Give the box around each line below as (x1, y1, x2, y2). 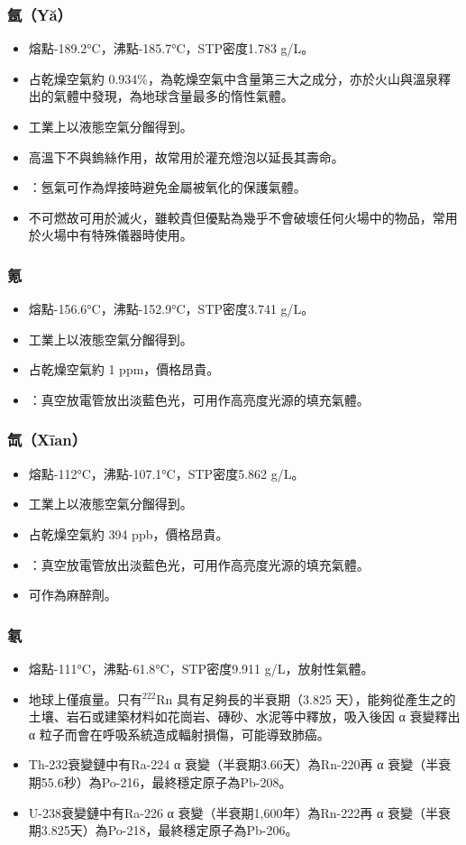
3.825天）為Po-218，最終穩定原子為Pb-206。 (41, 821, 298, 840)
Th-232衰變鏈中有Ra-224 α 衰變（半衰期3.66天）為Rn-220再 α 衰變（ (28, 755, 426, 774)
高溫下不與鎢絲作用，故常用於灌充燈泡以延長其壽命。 (28, 147, 344, 166)
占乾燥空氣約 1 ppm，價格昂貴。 (28, 360, 220, 379)
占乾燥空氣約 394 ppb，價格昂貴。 (28, 524, 229, 543)
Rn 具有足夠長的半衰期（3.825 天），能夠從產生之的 (156, 689, 456, 708)
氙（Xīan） (7, 428, 87, 451)
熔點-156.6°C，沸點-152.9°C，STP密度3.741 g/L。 (28, 299, 315, 318)
